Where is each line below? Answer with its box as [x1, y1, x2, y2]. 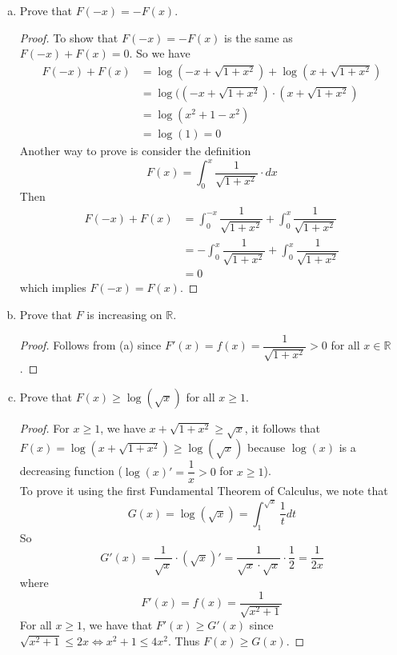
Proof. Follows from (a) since [19, 337, 162, 353]
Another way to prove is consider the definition [19, 142, 251, 158]
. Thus [168, 632, 200, 649]
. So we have [129, 45, 190, 62]
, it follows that [244, 419, 320, 436]
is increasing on [86, 306, 162, 322]
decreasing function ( [19, 462, 122, 479]
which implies [19, 279, 86, 296]
